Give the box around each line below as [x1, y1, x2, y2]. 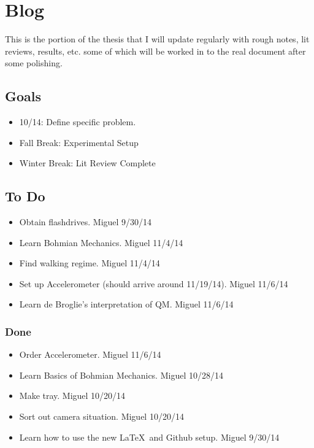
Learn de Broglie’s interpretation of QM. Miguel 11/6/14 [19, 298, 234, 311]
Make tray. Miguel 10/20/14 [19, 389, 126, 402]
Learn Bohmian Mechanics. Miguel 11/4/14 [19, 236, 183, 249]
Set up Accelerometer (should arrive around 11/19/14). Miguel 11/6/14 [19, 277, 288, 290]
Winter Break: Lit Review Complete [19, 156, 156, 169]
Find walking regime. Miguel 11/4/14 [19, 257, 160, 269]
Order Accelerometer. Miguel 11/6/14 [19, 348, 161, 361]
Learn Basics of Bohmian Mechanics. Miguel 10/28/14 [19, 368, 223, 381]
